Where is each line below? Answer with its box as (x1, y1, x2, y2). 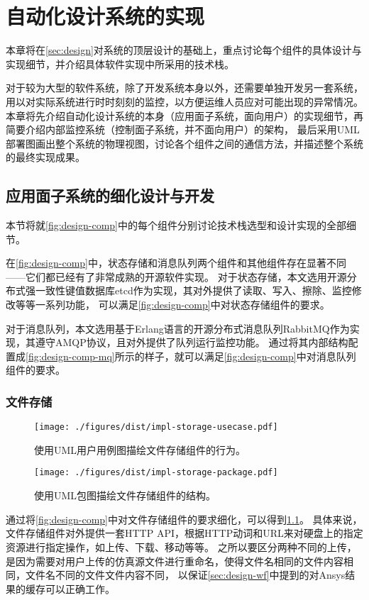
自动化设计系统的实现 (6, 1, 205, 30)
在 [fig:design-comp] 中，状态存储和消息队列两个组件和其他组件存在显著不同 (6, 255, 346, 270)
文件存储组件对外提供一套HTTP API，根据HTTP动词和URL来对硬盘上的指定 (6, 526, 363, 540)
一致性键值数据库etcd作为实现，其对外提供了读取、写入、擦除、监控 (35, 283, 352, 298)
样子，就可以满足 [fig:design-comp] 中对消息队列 (144, 348, 356, 363)
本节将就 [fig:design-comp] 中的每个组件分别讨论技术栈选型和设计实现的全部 (6, 218, 346, 233)
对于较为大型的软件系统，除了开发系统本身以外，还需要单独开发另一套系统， (6, 80, 363, 95)
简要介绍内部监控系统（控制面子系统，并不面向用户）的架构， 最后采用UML (6, 122, 360, 137)
